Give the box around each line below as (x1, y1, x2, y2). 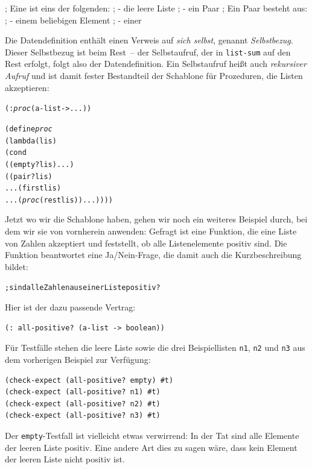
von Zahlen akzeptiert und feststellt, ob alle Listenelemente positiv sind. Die (5, 236, 287, 249)
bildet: (5, 260, 28, 272)
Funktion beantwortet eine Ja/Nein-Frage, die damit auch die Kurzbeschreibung (5, 248, 302, 261)
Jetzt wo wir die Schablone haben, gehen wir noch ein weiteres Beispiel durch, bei (5, 213, 308, 225)
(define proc (5, 124, 53, 133)
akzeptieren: (5, 81, 49, 93)
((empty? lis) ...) (5, 160, 74, 169)
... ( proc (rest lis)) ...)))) (5, 195, 113, 204)
